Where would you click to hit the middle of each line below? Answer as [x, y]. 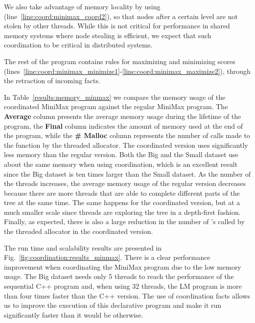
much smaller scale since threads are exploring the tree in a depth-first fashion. [122, 212]
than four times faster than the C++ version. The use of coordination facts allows [127, 295]
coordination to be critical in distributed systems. [78, 45]
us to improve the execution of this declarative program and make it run [113, 305]
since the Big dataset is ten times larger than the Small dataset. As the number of [127, 173]
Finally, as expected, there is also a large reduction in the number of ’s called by [124, 221]
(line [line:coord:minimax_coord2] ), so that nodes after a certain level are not [121, 16]
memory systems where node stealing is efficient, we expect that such [108, 35]
